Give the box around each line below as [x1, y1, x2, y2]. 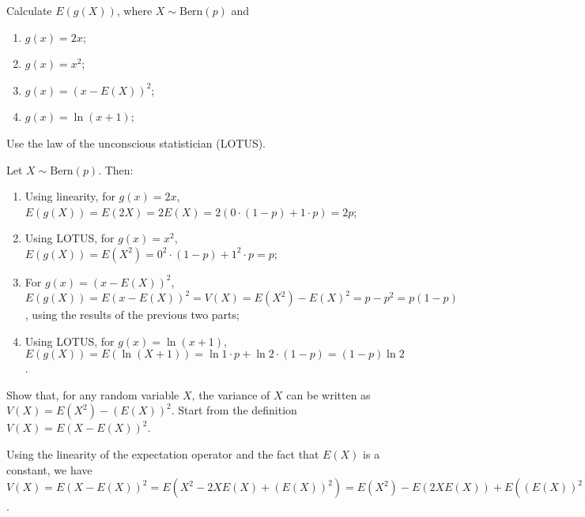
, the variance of [191, 386, 270, 403]
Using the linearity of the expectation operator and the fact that [6, 446, 319, 462]
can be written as [286, 386, 371, 403]
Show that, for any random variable [6, 386, 179, 403]
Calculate [6, 2, 52, 18]
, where [116, 2, 153, 18]
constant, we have [6, 461, 92, 478]
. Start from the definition [171, 402, 297, 418]
